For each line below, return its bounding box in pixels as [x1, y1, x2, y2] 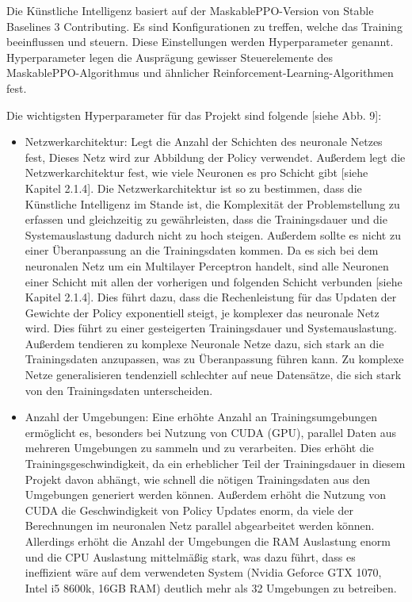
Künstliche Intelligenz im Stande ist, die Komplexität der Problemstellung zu [25, 195, 400, 212]
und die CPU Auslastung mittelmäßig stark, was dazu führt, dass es [25, 548, 356, 565]
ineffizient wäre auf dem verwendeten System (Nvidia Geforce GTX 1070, [25, 564, 382, 581]
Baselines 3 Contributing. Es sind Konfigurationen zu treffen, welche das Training [6, 17, 402, 34]
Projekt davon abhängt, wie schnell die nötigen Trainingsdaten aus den [25, 470, 371, 487]
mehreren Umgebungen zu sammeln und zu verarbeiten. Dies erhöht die [25, 439, 374, 456]
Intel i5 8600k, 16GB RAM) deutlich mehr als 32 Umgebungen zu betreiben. [25, 579, 397, 596]
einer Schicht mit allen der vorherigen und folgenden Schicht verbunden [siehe [25, 273, 402, 289]
